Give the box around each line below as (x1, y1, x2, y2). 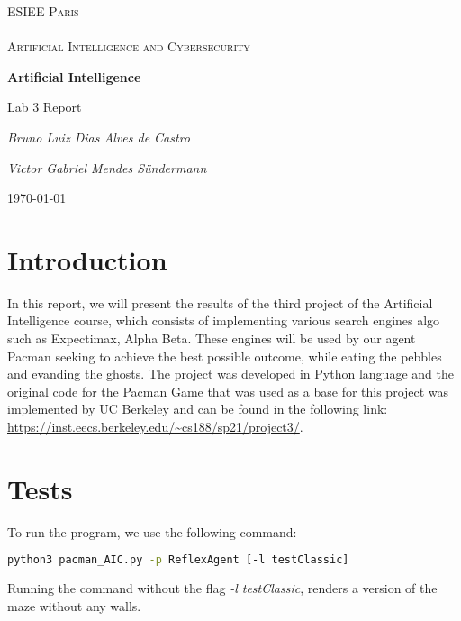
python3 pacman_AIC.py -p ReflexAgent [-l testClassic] (7, 553, 349, 567)
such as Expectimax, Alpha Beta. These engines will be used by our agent (7, 329, 416, 348)
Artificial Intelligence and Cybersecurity (7, 37, 250, 56)
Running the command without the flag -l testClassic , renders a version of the (7, 579, 438, 598)
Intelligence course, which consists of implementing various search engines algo (7, 311, 440, 330)
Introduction (7, 241, 167, 278)
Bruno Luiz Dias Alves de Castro (7, 127, 190, 146)
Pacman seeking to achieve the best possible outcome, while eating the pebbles (7, 346, 442, 365)
